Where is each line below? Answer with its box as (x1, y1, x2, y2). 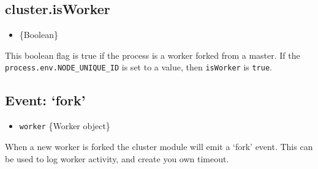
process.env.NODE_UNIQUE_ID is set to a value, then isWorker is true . (5, 61, 272, 73)
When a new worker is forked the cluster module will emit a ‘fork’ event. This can (5, 140, 313, 152)
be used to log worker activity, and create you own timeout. (5, 152, 229, 165)
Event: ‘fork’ (5, 91, 86, 110)
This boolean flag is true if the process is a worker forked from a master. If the (5, 48, 300, 61)
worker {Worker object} (19, 119, 110, 132)
